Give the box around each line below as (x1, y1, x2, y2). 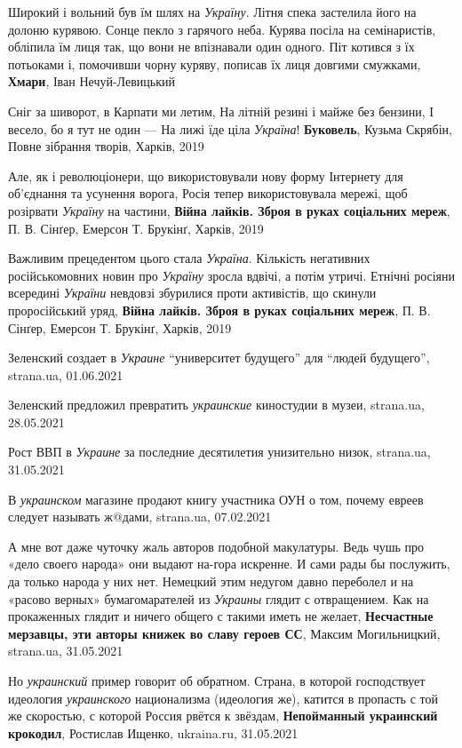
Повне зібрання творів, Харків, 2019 (8, 137, 204, 155)
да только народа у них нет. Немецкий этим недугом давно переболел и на (8, 572, 414, 591)
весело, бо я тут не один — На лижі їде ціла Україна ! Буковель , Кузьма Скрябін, (8, 119, 452, 138)
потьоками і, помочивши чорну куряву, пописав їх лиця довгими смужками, (8, 54, 421, 73)
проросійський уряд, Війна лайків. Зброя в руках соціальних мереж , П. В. (8, 300, 431, 319)
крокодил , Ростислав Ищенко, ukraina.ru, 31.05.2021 (8, 723, 299, 742)
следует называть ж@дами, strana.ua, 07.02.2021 (8, 507, 272, 526)
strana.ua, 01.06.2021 (8, 365, 123, 384)
